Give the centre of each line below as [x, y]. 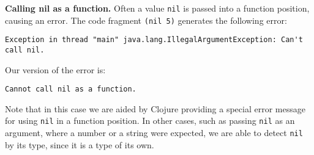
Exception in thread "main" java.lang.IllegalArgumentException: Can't [154, 40]
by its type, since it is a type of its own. [80, 144]
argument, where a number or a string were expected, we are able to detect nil [154, 133]
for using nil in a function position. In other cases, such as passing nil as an [150, 121]
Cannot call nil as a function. [71, 89]
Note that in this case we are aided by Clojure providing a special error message [155, 108]
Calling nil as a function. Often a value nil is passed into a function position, [157, 8]
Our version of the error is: [55, 69]
